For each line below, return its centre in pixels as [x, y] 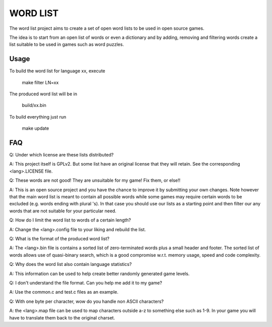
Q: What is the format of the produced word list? [59, 239]
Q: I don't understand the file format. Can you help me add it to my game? [86, 283]
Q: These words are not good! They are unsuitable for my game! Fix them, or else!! [95, 180]
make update [36, 128]
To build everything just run [38, 117]
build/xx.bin [34, 105]
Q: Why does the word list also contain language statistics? [71, 264]
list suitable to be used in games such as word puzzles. [67, 44]
